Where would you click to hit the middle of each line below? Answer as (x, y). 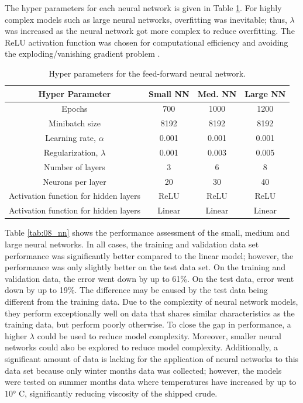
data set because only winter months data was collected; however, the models (143, 370)
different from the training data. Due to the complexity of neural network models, (151, 301)
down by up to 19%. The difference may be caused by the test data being (136, 290)
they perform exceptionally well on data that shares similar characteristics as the (150, 313)
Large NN (265, 93)
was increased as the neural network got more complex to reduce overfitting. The (150, 31)
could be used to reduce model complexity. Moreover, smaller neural (159, 335)
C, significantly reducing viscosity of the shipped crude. (118, 393)
